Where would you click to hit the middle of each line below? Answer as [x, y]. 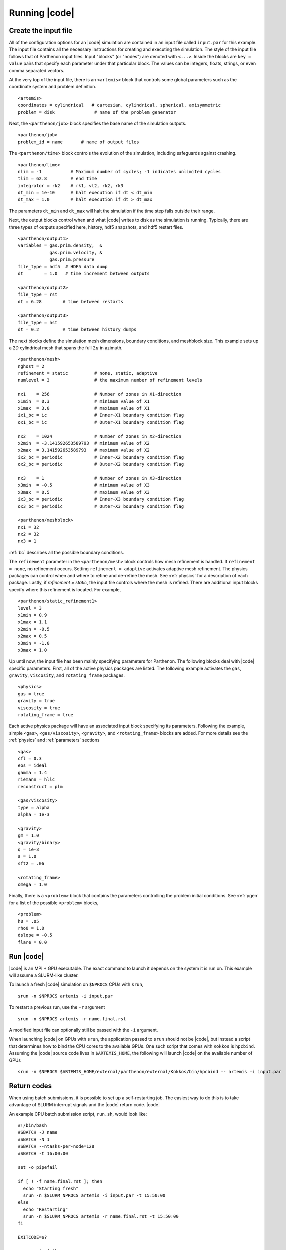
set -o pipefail [38, 1168]
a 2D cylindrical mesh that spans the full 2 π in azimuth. [66, 348]
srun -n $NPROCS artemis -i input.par [66, 996]
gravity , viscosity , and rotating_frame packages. [67, 675]
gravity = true [37, 701]
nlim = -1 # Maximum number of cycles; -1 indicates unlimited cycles [120, 172]
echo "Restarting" [46, 1209]
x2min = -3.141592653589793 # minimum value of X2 [84, 443]
